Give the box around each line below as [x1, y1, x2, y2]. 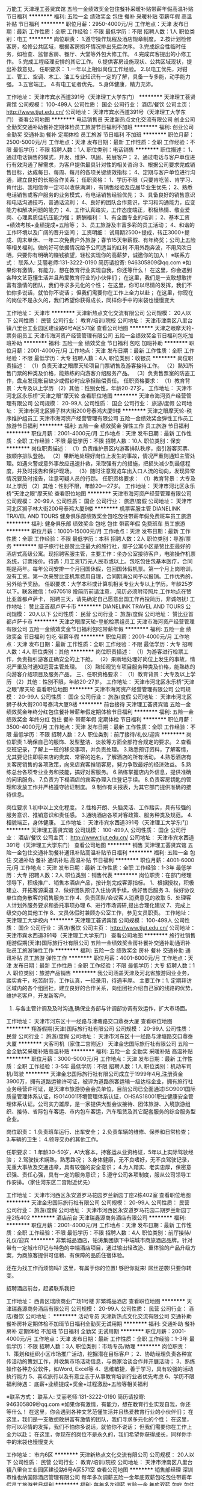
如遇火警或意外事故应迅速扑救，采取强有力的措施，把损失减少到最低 [16, 460, 185, 467]
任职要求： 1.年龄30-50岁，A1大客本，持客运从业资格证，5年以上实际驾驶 [6, 1149, 188, 1155]
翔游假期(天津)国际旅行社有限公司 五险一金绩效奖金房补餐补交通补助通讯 [6, 939, 186, 947]
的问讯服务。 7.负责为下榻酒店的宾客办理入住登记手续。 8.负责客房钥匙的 [6, 776, 186, 783]
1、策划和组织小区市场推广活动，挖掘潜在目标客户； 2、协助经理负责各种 [6, 1351, 188, 1357]
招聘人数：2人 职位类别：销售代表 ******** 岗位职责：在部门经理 [28, 872, 192, 878]
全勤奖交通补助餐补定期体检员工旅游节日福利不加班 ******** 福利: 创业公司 [6, 123, 194, 131]
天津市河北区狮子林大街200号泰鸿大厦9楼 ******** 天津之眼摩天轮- [17, 407, 187, 414]
